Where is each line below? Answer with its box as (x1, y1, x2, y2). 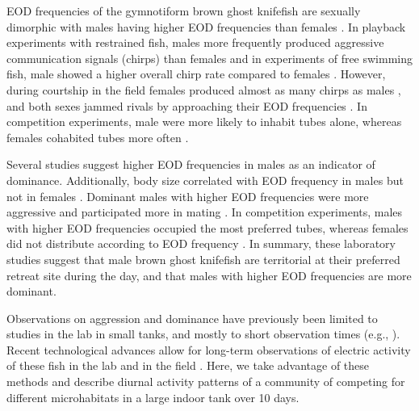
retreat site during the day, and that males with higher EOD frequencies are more (6, 266, 412, 283)
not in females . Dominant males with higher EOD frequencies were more (6, 187, 369, 204)
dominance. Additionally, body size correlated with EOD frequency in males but (6, 171, 404, 188)
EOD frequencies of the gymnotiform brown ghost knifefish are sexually (6, 2, 361, 19)
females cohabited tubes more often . (6, 128, 189, 145)
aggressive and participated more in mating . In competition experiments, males (6, 203, 403, 220)
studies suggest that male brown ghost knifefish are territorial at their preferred (6, 250, 400, 267)
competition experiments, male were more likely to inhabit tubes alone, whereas (6, 113, 402, 130)
